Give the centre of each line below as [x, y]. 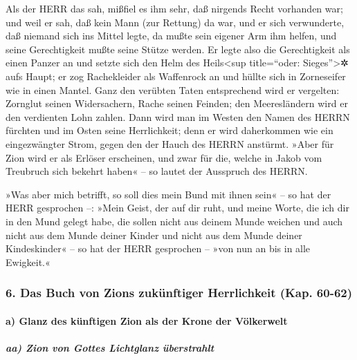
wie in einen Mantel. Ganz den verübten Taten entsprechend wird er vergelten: [173, 89]
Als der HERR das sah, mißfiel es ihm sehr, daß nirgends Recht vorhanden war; [174, 8]
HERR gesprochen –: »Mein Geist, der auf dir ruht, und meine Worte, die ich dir [177, 208]
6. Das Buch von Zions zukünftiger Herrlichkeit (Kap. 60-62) [179, 293]
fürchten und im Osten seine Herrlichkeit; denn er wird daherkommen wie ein [170, 130]
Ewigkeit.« [28, 262]
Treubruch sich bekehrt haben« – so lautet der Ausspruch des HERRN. [157, 171]
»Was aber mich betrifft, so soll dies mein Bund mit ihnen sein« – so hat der [168, 194]
